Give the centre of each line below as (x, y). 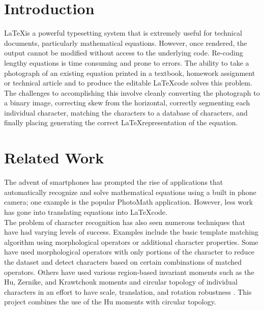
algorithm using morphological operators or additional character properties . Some (131, 242)
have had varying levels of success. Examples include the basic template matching (131, 232)
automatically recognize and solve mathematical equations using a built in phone (130, 192)
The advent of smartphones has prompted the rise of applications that (114, 182)
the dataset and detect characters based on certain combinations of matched (123, 261)
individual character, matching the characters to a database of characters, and (126, 112)
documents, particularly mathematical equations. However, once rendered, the (126, 43)
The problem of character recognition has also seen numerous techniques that (125, 222)
